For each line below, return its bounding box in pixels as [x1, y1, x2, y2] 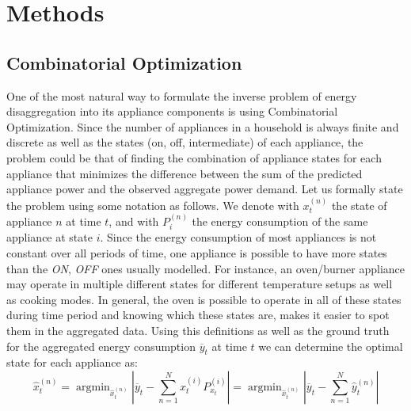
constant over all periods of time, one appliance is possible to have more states [6, 244, 387, 261]
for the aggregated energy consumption [6, 337, 196, 354]
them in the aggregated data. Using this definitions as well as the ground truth [6, 322, 390, 338]
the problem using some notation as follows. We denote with [6, 196, 299, 213]
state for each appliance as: [6, 354, 138, 371]
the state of [331, 196, 387, 213]
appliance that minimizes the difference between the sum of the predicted [6, 165, 363, 181]
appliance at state [6, 229, 93, 245]
